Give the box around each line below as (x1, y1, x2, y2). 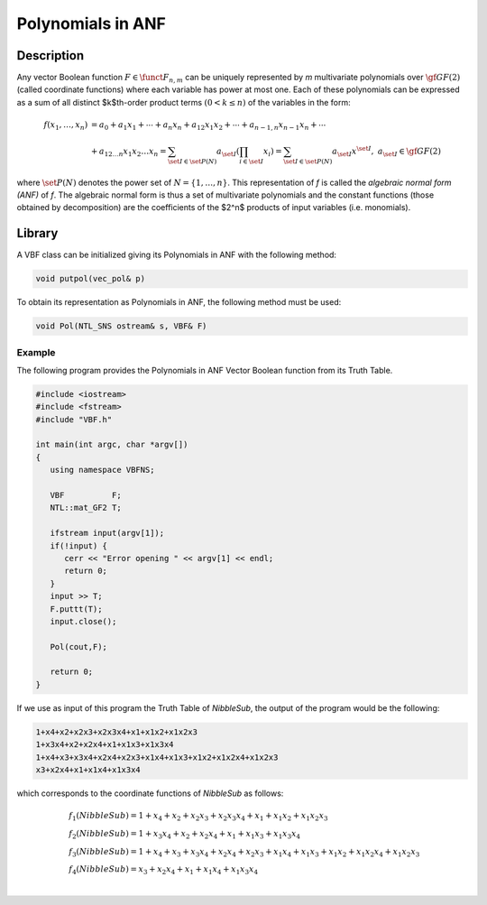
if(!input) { (50, 540, 108, 550)
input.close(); (50, 616, 117, 626)
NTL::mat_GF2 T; (50, 503, 122, 513)
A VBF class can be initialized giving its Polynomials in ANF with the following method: (16, 249, 337, 261)
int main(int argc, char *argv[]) (35, 439, 188, 450)
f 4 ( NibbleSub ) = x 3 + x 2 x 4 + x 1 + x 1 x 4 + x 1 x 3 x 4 (69, 864, 259, 877)
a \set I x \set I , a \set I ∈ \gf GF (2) (332, 144, 442, 158)
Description (16, 48, 85, 63)
